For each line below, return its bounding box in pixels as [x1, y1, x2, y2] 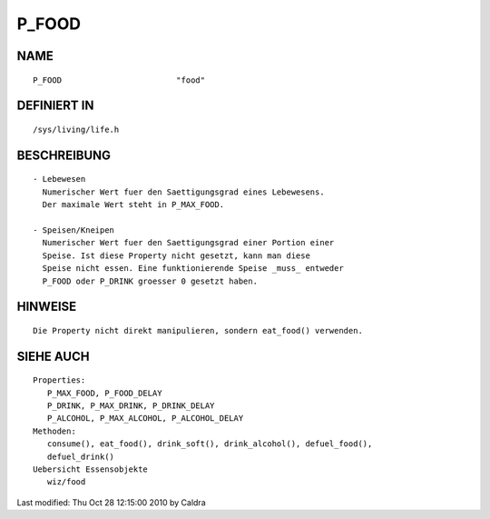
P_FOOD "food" [33, 75, 206, 85]
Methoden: [33, 425, 76, 436]
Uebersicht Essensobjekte [33, 464, 149, 474]
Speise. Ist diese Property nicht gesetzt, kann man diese [42, 250, 310, 261]
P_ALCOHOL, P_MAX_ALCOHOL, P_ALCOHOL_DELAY [46, 414, 244, 424]
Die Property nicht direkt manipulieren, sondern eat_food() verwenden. [33, 325, 363, 335]
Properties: [33, 375, 86, 385]
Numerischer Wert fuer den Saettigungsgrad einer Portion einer [42, 237, 335, 248]
